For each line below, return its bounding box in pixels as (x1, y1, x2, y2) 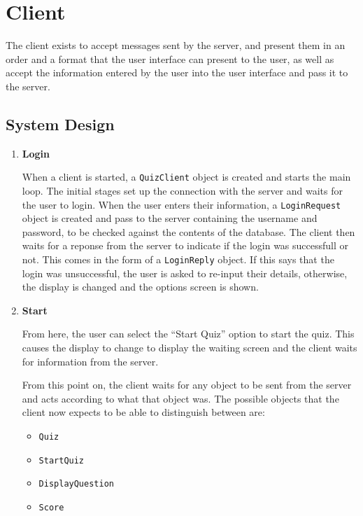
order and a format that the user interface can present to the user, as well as (6, 51, 334, 66)
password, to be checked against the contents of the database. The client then (22, 224, 355, 239)
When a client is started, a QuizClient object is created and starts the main (22, 169, 351, 184)
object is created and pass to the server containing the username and (22, 211, 318, 225)
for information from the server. (22, 354, 159, 368)
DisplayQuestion (38, 479, 114, 489)
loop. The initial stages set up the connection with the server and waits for (22, 183, 343, 197)
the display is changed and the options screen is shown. (22, 279, 259, 294)
